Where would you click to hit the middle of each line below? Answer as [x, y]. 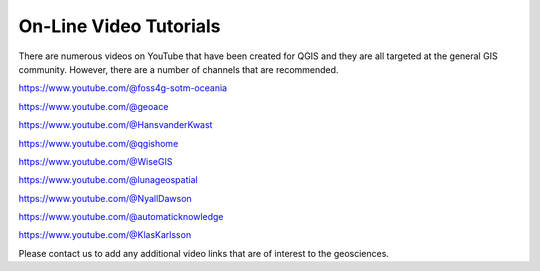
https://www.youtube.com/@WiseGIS [95, 161]
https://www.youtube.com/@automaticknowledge [121, 217]
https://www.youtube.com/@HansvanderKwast [115, 125]
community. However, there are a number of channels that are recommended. [178, 69]
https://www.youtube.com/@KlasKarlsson [105, 235]
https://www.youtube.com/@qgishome [98, 143]
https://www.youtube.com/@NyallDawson [105, 198]
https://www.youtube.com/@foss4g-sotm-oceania [123, 88]
